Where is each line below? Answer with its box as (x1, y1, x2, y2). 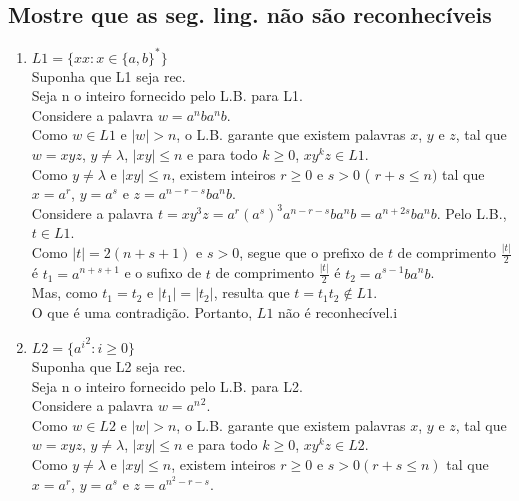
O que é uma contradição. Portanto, (31, 301, 253, 322)
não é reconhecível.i (278, 301, 398, 322)
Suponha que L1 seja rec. (31, 65, 186, 86)
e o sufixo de (124, 262, 202, 283)
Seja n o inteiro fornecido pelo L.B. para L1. (31, 85, 303, 106)
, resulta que (213, 282, 290, 303)
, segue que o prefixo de (239, 242, 384, 263)
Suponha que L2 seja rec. (31, 356, 186, 377)
